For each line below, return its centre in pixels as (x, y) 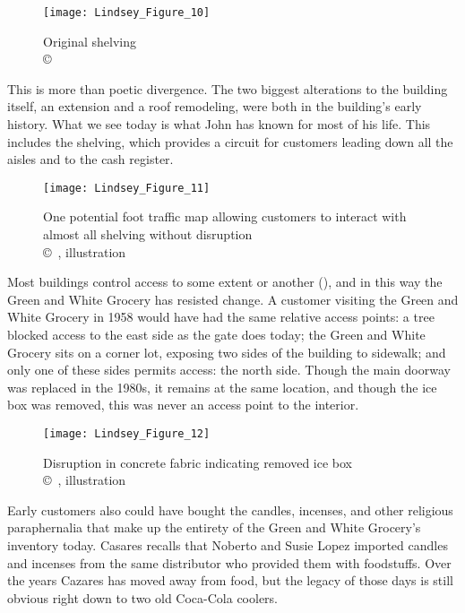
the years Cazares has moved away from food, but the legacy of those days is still (230, 580)
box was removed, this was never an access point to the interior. (183, 405)
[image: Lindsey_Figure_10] (127, 13)
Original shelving (90, 41)
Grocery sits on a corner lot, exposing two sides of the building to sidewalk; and (227, 352)
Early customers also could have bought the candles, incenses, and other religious (230, 509)
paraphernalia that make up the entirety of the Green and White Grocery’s (214, 527)
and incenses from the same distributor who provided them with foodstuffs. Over (229, 562)
